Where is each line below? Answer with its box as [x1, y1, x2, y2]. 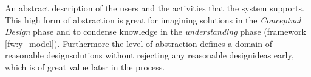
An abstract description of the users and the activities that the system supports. [5, 2, 304, 14]
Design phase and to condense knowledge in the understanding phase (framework [5, 25, 306, 38]
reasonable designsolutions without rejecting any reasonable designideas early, [5, 49, 294, 61]
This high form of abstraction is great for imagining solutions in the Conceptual [5, 13, 301, 26]
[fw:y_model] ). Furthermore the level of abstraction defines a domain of [5, 37, 272, 49]
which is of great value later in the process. [5, 60, 165, 73]
